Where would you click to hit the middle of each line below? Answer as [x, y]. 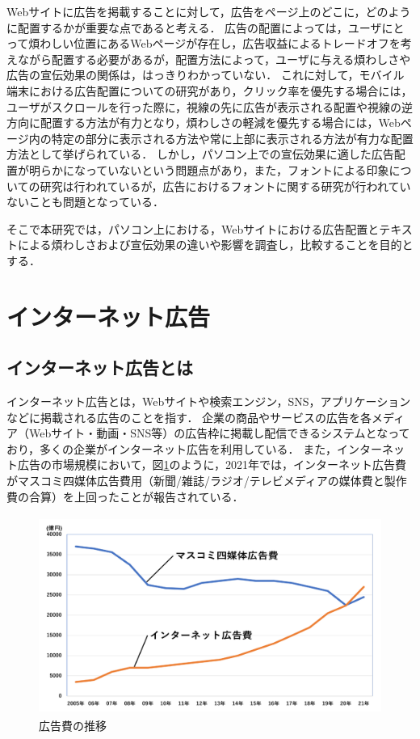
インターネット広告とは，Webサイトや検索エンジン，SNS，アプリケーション [209, 401]
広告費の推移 [73, 726]
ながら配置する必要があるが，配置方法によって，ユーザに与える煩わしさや [214, 59]
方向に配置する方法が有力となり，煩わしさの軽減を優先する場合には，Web [204, 122]
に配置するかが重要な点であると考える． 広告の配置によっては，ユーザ [194, 27]
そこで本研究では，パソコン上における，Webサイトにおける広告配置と [193, 228]
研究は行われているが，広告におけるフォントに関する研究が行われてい [225, 186]
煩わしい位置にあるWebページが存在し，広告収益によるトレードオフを [214, 43]
